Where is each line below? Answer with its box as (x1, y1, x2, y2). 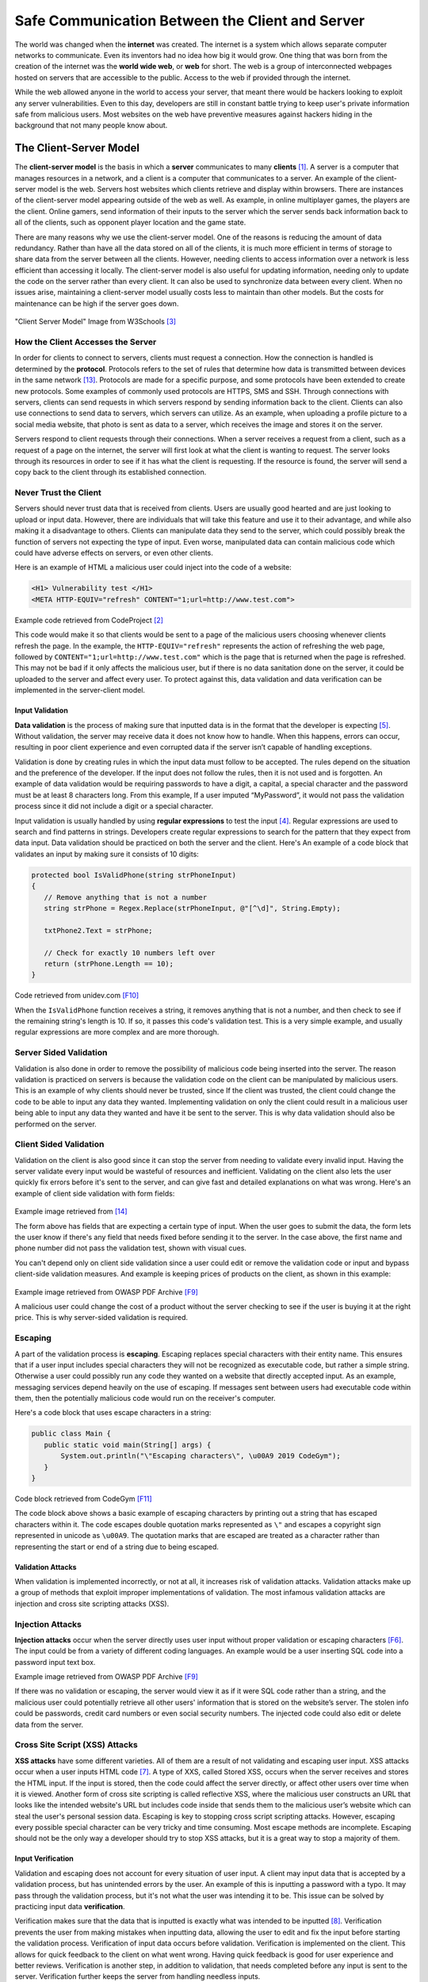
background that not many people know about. (14, 121, 168, 130)
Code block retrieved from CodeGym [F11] (14, 1494, 152, 1503)
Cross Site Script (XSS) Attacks (14, 1739, 138, 1751)
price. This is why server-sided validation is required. (14, 1313, 188, 1322)
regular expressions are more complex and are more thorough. (14, 1027, 220, 1037)
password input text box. (14, 1657, 96, 1666)
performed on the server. (14, 1119, 97, 1129)
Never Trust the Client (14, 488, 102, 499)
